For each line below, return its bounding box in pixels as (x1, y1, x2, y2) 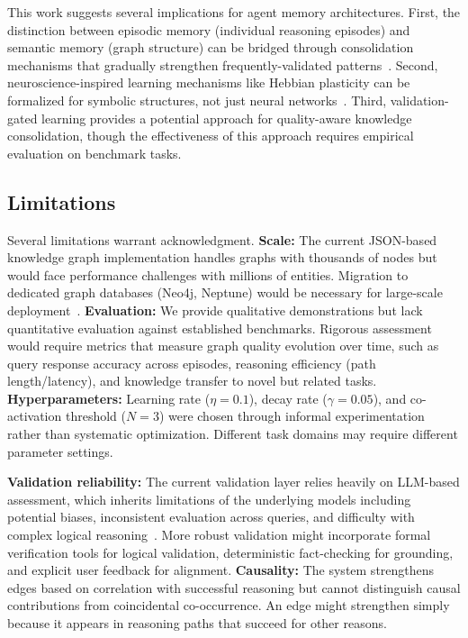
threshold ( (65, 406, 126, 425)
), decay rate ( (248, 388, 328, 407)
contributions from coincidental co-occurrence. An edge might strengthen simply (7, 596, 450, 615)
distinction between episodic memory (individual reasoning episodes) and (7, 20, 410, 39)
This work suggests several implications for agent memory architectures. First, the (7, 3, 461, 21)
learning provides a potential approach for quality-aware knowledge (41, 108, 412, 127)
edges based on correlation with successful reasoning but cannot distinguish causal (7, 578, 461, 597)
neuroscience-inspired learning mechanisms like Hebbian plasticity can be (7, 73, 410, 92)
